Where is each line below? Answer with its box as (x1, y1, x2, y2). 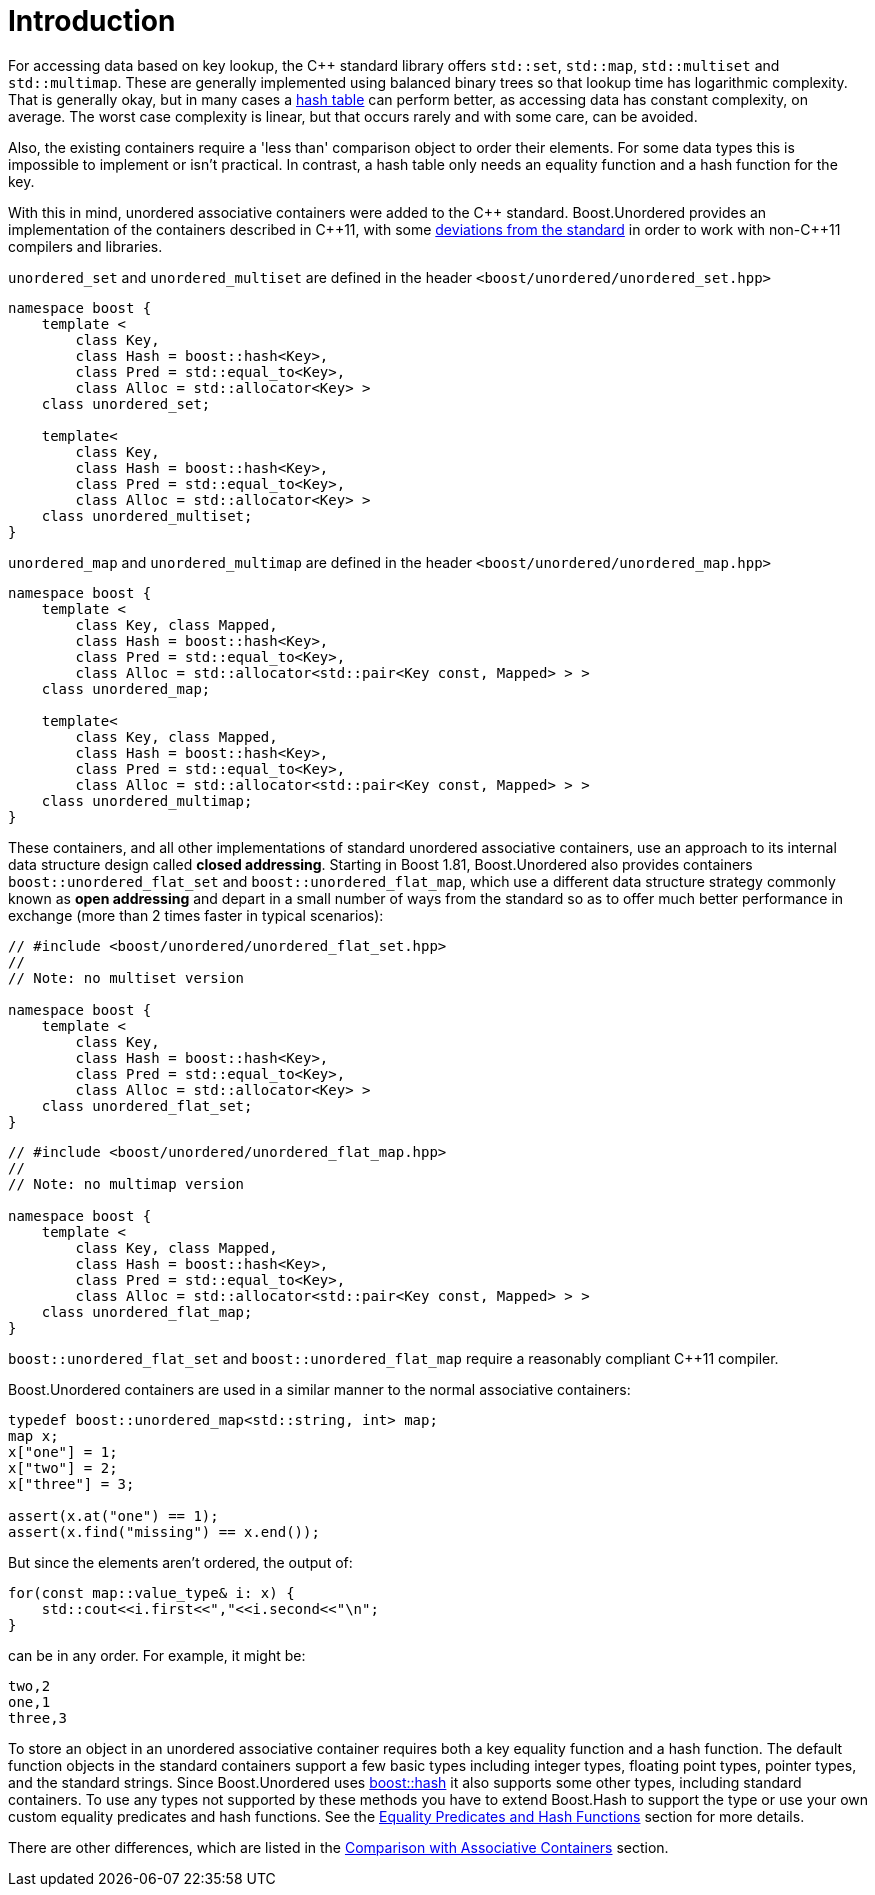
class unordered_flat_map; (41, 1303, 253, 1320)
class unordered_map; (41, 680, 211, 697)
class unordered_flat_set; (41, 1097, 253, 1114)
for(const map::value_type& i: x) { (8, 1584, 295, 1601)
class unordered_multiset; (41, 507, 253, 524)
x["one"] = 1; (8, 1443, 118, 1460)
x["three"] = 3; (8, 1475, 135, 1492)
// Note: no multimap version (8, 1175, 245, 1192)
